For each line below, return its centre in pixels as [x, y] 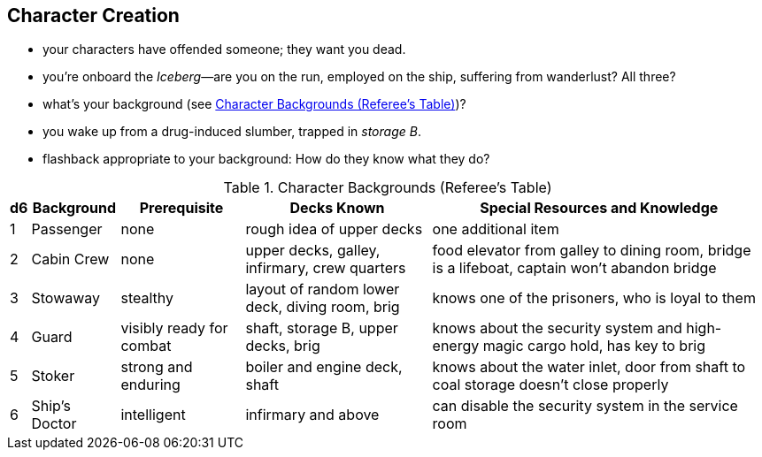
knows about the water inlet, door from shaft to [589, 367]
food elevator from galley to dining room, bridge [592, 251]
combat [146, 346]
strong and [157, 367]
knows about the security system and [557, 328]
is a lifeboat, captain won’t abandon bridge [574, 268]
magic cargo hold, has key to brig [594, 346]
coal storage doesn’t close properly [550, 385]
